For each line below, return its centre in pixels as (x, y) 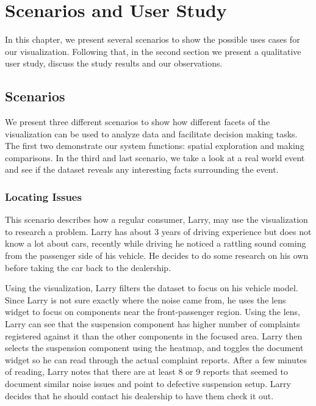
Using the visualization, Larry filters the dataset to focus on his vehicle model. (152, 288)
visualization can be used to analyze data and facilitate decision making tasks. (151, 133)
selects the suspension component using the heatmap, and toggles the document (154, 348)
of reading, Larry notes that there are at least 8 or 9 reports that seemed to (146, 372)
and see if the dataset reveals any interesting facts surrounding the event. (142, 169)
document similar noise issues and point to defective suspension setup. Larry (148, 384)
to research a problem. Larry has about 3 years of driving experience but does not (158, 231)
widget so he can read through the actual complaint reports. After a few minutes (156, 359)
